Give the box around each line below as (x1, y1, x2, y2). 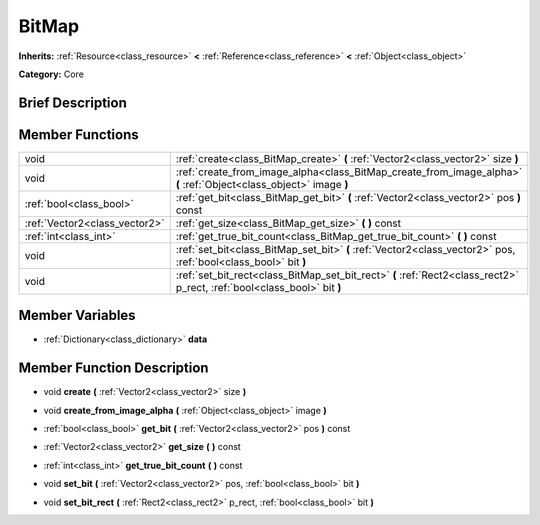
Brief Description (18, 94, 127, 111)
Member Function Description (18, 360, 209, 377)
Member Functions (18, 126, 139, 143)
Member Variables (18, 307, 136, 324)
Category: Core (18, 68, 85, 80)
